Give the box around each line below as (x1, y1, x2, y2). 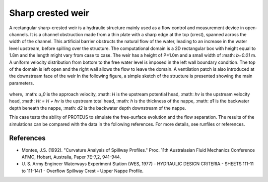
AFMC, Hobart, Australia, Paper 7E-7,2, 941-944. (21, 154, 121, 160)
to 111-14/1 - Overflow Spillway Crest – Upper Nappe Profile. (21, 168, 144, 174)
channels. (9, 31, 29, 37)
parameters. (9, 80, 34, 86)
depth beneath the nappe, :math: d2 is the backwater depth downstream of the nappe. (9, 105, 186, 111)
